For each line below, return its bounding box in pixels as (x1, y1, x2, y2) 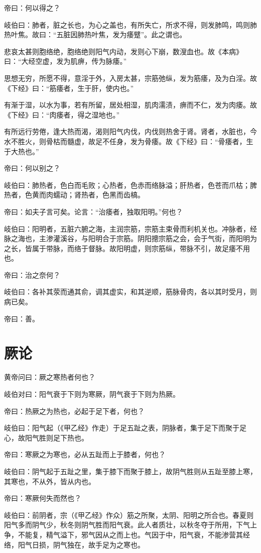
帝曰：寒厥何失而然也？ (4, 493, 81, 503)
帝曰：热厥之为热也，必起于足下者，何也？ (4, 405, 145, 416)
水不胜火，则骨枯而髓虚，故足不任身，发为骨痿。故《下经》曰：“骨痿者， (4, 136, 246, 146)
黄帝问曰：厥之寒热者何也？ (4, 372, 95, 382)
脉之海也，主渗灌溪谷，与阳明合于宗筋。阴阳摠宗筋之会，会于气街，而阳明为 (4, 233, 257, 244)
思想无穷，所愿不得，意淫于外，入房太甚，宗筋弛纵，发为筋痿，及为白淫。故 (4, 72, 257, 83)
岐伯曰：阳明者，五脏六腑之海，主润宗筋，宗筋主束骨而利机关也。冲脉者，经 (4, 223, 257, 234)
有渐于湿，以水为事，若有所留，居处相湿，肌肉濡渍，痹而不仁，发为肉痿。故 (4, 99, 257, 110)
